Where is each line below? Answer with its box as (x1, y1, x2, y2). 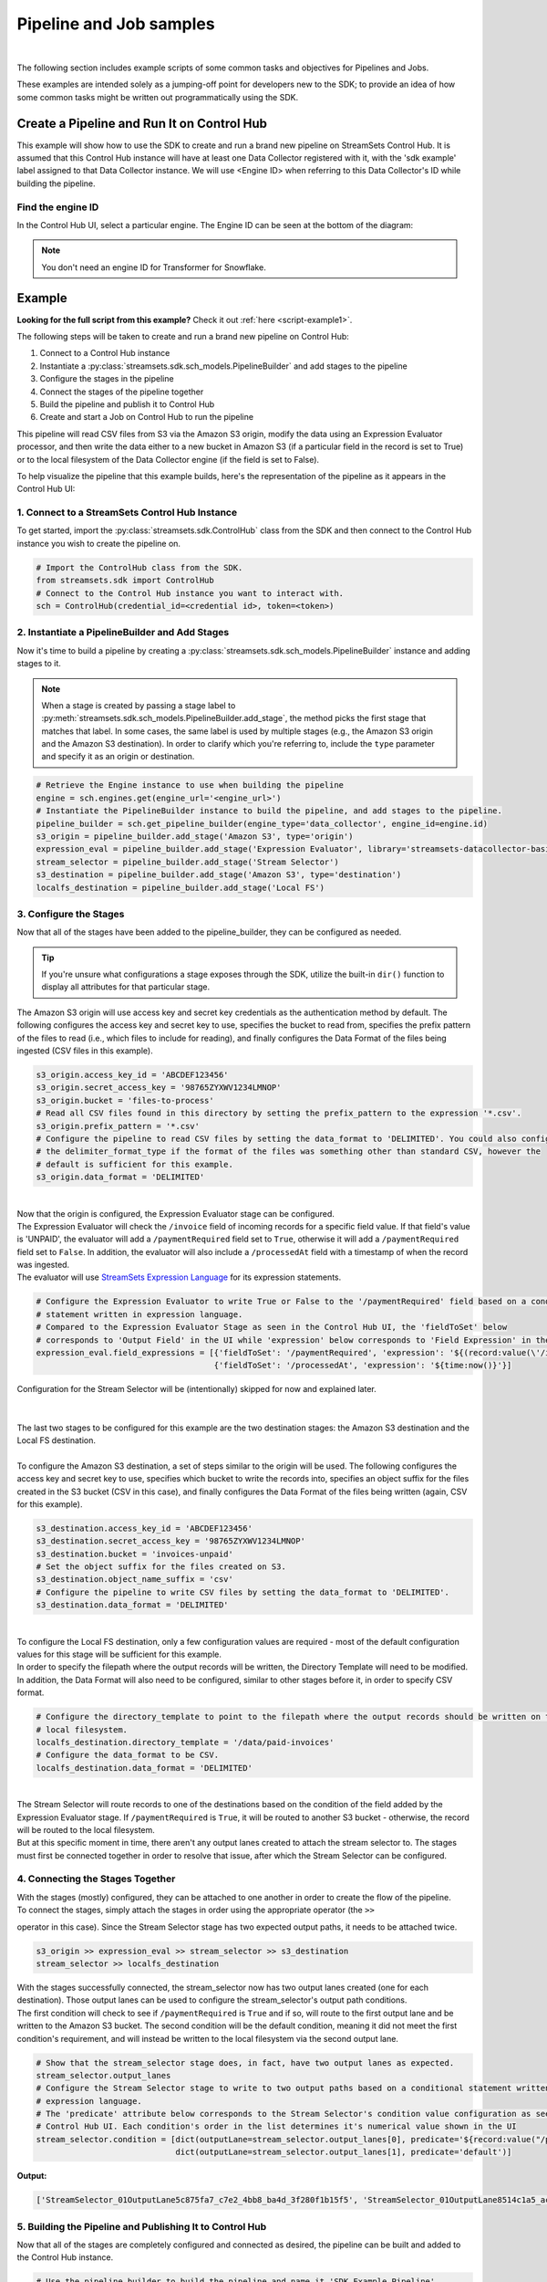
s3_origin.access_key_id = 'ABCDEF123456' (36, 1070, 229, 1081)
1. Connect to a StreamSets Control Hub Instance (16, 507, 237, 519)
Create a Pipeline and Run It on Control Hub (16, 115, 268, 131)
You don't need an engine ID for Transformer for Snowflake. (41, 261, 266, 273)
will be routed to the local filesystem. (16, 1824, 155, 1835)
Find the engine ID (16, 201, 99, 214)
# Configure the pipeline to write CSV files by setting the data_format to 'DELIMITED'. (36, 1586, 450, 1597)
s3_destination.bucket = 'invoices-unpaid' (36, 1548, 234, 1559)
